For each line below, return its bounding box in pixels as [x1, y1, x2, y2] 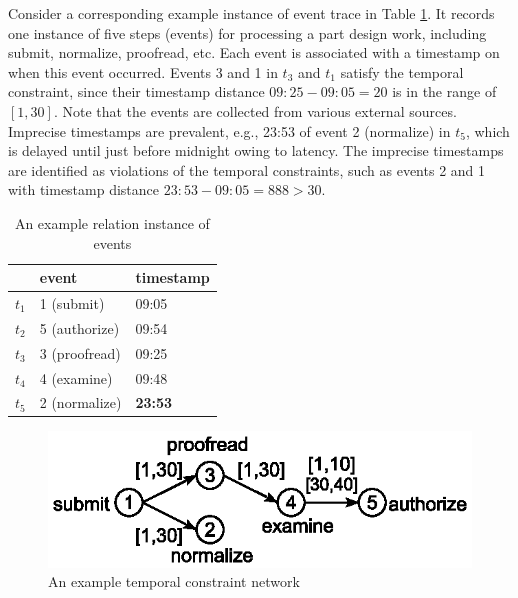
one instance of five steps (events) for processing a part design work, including [8, 22, 487, 43]
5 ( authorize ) [39, 317, 120, 338]
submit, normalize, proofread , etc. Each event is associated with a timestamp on [8, 42, 500, 63]
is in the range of [392, 81, 497, 102]
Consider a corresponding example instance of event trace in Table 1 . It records [8, 3, 495, 23]
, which [465, 120, 510, 141]
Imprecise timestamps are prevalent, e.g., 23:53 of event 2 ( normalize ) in [8, 120, 451, 141]
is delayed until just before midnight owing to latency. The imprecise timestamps [8, 140, 504, 161]
